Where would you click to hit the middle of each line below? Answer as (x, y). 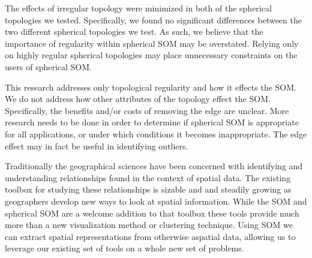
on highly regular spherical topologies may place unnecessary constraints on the (151, 55)
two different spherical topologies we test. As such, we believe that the (134, 31)
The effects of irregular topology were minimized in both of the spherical (138, 8)
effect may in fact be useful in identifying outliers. (97, 145)
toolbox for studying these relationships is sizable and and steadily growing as (148, 189)
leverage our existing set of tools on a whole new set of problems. (124, 248)
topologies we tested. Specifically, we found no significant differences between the (153, 19)
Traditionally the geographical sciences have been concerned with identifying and (154, 166)
